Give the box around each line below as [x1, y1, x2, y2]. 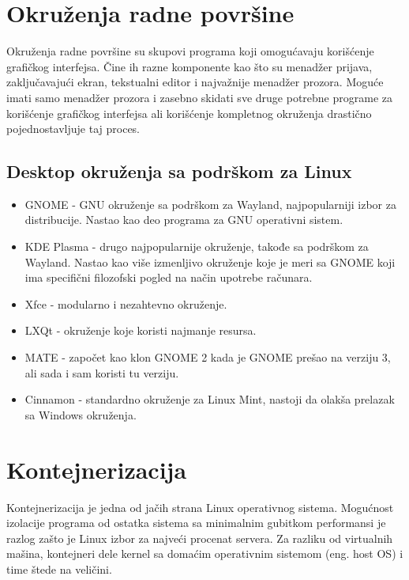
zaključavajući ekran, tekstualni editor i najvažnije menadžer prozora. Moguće [6, 74, 384, 90]
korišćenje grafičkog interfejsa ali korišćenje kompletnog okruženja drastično [6, 104, 372, 121]
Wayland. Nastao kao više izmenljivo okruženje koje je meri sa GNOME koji [24, 253, 396, 270]
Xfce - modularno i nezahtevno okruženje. [24, 295, 227, 312]
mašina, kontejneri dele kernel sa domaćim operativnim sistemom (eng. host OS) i [6, 545, 403, 562]
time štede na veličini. [6, 560, 112, 577]
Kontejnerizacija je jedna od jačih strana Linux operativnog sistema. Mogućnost [6, 498, 394, 515]
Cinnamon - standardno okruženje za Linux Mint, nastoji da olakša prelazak [24, 391, 395, 408]
